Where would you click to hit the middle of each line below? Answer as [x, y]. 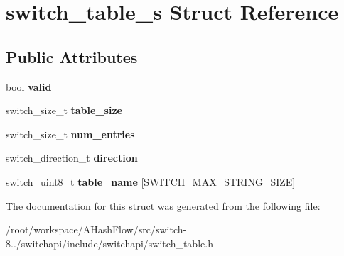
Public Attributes [72, 56]
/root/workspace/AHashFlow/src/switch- [96, 229]
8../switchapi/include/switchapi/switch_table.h [109, 243]
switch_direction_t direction [72, 158]
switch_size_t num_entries [70, 134]
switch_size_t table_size [64, 110]
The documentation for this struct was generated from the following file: [163, 205]
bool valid [29, 86]
